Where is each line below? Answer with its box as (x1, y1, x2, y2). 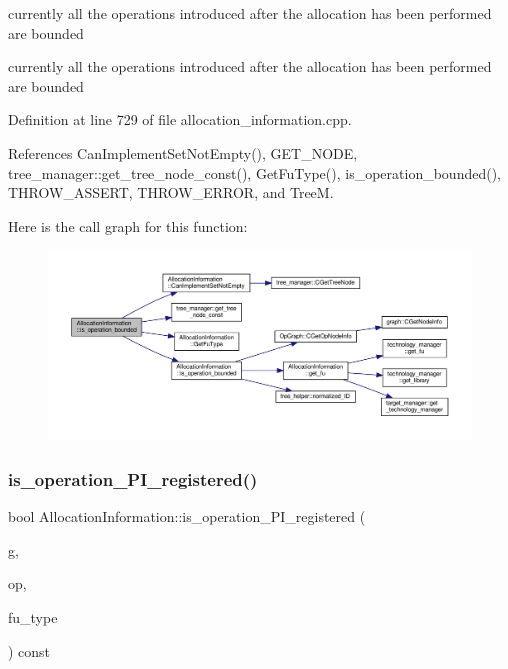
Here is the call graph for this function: (8, 215, 248, 236)
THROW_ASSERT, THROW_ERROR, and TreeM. (8, 182, 334, 203)
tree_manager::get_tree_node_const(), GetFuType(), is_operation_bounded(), (8, 162, 501, 183)
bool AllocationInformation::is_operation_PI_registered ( (8, 506, 366, 527)
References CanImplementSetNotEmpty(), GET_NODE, (8, 142, 358, 163)
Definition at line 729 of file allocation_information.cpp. (8, 109, 352, 130)
